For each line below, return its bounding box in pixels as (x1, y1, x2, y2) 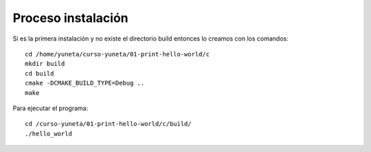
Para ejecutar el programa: (12, 104, 89, 112)
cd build (25, 69, 54, 77)
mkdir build (25, 60, 65, 68)
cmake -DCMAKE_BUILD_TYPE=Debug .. (25, 79, 145, 87)
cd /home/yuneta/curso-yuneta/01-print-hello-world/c (25, 50, 210, 58)
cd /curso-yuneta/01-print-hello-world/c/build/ (25, 120, 192, 128)
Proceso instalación (12, 10, 128, 25)
